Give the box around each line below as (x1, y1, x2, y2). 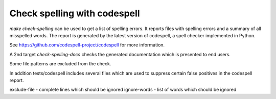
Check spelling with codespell (9, 8, 140, 19)
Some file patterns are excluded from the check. (9, 61, 111, 67)
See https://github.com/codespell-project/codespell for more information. (9, 42, 165, 48)
